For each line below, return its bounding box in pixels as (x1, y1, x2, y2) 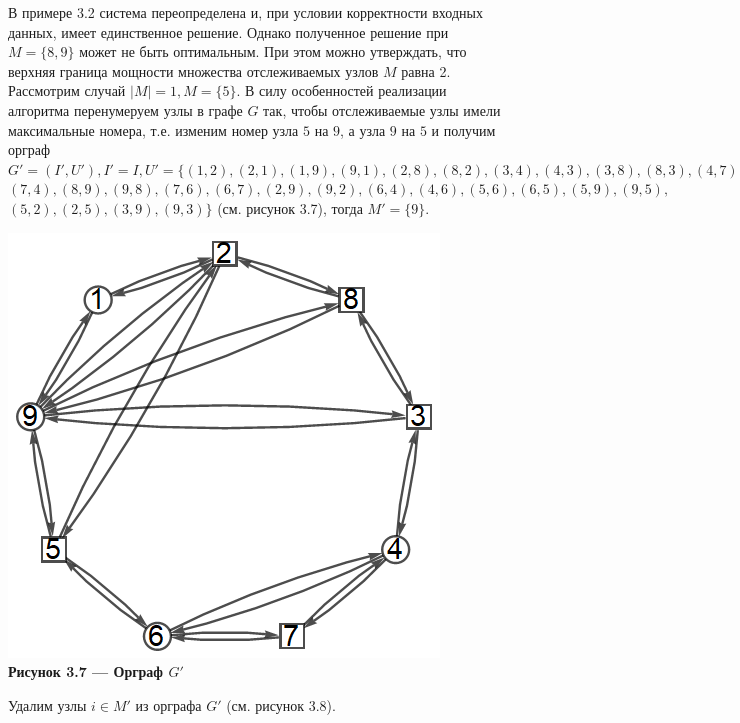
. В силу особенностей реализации (236, 80, 447, 101)
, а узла (340, 119, 386, 140)
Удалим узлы (8, 694, 87, 715)
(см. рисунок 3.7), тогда (217, 197, 363, 218)
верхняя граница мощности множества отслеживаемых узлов (8, 60, 379, 81)
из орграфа (135, 694, 202, 715)
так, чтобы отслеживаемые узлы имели (263, 99, 501, 120)
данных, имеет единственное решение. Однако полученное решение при (8, 21, 449, 42)
